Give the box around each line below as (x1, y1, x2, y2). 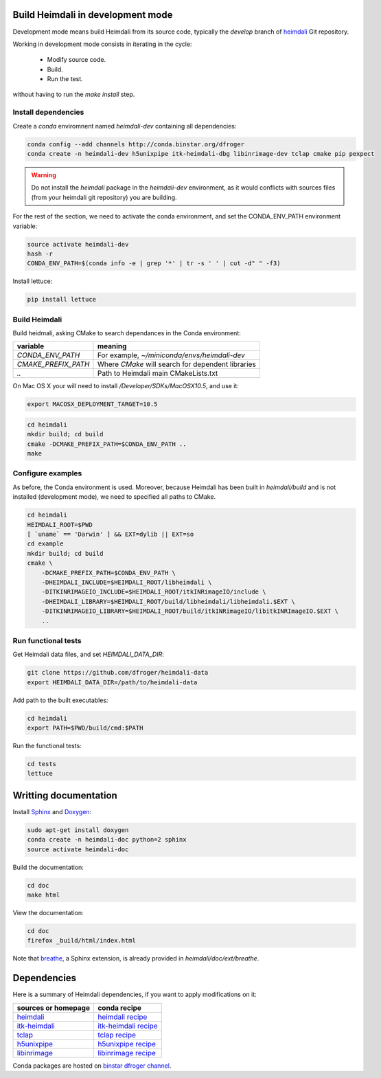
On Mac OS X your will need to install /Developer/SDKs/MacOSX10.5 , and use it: (12, 382, 240, 390)
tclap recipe (97, 1030, 137, 1040)
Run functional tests (12, 636, 82, 645)
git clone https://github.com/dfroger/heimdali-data (27, 669, 209, 677)
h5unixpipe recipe (97, 1039, 156, 1048)
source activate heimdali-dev (27, 240, 129, 248)
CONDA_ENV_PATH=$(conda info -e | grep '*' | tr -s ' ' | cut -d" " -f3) (27, 260, 281, 267)
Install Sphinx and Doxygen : (12, 807, 92, 816)
